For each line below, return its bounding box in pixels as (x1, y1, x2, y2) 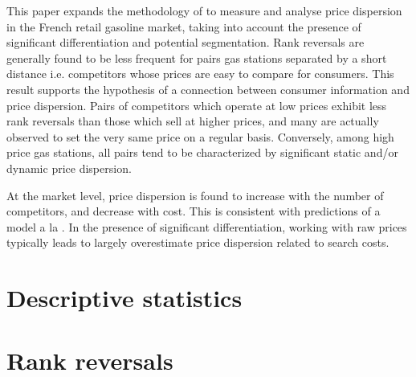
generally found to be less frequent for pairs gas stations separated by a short (6, 49, 387, 66)
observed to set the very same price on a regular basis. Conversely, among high (6, 128, 394, 145)
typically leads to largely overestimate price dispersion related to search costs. (6, 234, 389, 251)
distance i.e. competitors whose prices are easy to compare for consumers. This (6, 65, 394, 82)
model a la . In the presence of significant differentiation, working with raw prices (6, 218, 407, 235)
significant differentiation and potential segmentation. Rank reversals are (6, 34, 365, 51)
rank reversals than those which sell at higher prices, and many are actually (6, 113, 379, 129)
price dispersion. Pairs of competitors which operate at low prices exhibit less (6, 96, 387, 113)
